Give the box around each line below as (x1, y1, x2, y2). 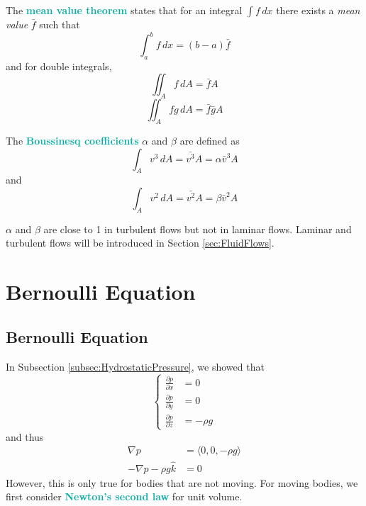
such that (39, 17, 80, 31)
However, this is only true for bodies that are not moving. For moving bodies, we (6, 475, 358, 490)
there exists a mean (276, 3, 360, 17)
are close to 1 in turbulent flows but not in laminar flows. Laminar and (43, 221, 352, 236)
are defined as (179, 133, 240, 148)
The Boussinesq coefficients (6, 133, 139, 148)
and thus (6, 429, 44, 444)
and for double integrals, (6, 58, 112, 73)
